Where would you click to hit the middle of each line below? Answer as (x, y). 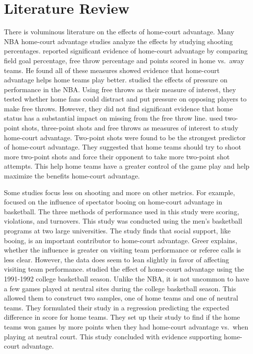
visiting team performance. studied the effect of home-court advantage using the (124, 269)
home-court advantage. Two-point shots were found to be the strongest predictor (125, 137)
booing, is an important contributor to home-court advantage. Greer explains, (121, 240)
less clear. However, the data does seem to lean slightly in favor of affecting (117, 259)
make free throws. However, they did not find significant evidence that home (118, 108)
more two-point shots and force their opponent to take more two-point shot (117, 156)
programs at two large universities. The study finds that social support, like (117, 230)
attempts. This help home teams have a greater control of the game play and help (127, 166)
